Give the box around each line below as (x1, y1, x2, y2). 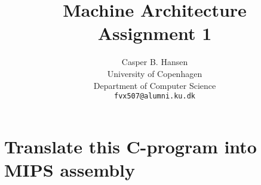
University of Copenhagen (107, 67, 202, 79)
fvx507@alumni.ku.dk (113, 92, 196, 101)
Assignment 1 (97, 21, 212, 45)
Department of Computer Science (93, 79, 216, 91)
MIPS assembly (4, 157, 135, 181)
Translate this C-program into (4, 134, 257, 158)
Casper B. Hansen (121, 55, 188, 68)
